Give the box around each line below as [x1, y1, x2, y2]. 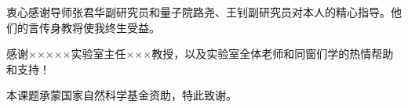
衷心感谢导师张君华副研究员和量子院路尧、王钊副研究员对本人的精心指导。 [6, 4, 391, 20]
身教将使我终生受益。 [49, 19, 160, 35]
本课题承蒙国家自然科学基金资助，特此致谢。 [6, 87, 237, 103]
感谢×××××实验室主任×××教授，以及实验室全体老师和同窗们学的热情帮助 [6, 45, 394, 62]
